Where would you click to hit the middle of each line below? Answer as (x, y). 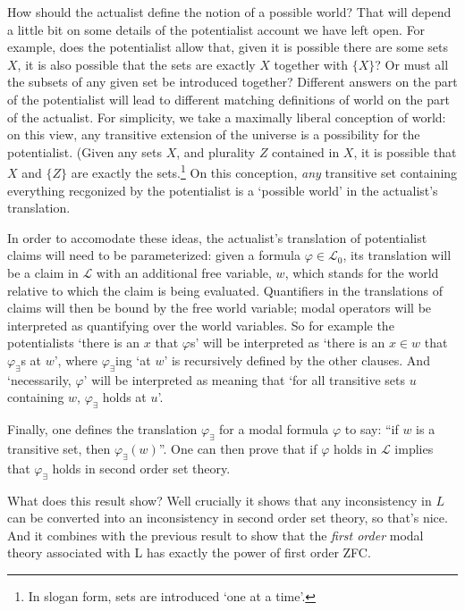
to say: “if (372, 429)
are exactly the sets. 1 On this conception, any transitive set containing (264, 171)
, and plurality (216, 151)
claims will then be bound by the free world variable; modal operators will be (220, 308)
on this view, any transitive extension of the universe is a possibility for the (214, 134)
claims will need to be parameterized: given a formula (154, 255)
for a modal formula (274, 429)
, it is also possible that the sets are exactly (136, 64)
